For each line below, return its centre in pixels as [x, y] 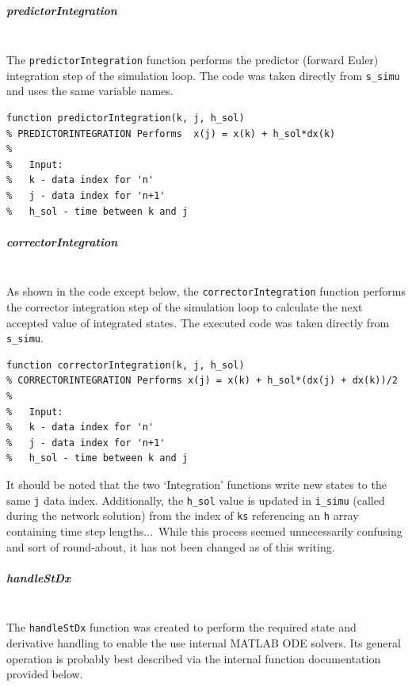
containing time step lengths [75, 531]
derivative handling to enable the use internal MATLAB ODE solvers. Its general [204, 642]
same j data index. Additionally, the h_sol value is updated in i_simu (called [196, 500]
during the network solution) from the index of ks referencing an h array [183, 515]
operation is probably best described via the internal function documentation [194, 658]
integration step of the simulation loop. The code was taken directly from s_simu [203, 75]
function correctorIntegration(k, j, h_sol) [126, 365]
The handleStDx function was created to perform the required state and [181, 627]
